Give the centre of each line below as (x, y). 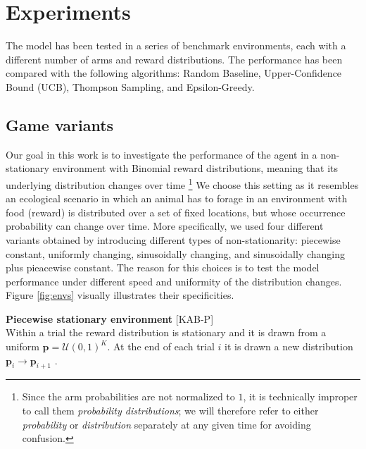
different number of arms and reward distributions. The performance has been (174, 59)
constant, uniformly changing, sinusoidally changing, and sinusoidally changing (175, 253)
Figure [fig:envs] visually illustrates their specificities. (120, 295)
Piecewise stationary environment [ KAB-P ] (110, 318)
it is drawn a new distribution (289, 346)
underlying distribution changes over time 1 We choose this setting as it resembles (182, 183)
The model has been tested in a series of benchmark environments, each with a (176, 45)
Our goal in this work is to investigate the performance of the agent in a (162, 154)
